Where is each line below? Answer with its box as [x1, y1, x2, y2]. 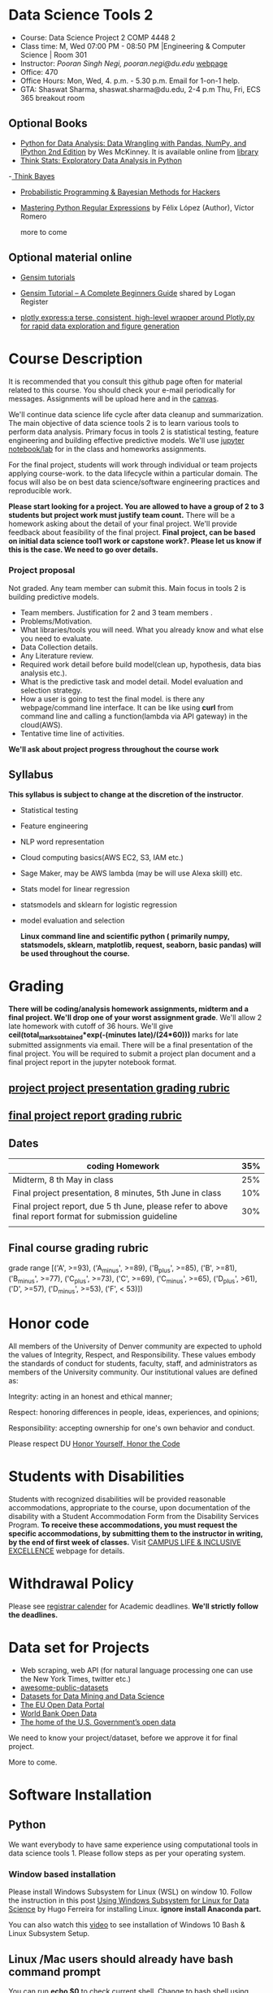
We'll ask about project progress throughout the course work [8, 744, 219, 753]
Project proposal [8, 565, 76, 576]
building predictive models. [8, 592, 99, 601]
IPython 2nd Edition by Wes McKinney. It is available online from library [19, 146, 259, 156]
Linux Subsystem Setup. [8, 1929, 90, 1939]
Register [19, 297, 49, 306]
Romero [19, 211, 47, 221]
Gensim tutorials [19, 272, 76, 282]
